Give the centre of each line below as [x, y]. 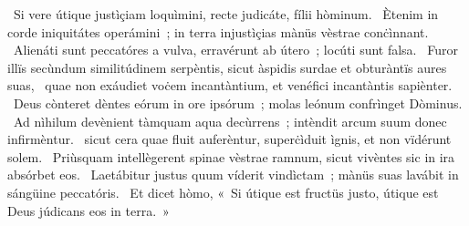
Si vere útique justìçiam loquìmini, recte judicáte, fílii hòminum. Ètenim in [226, 14]
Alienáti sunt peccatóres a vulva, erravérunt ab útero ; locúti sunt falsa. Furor [235, 50]
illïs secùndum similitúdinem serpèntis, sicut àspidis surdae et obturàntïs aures [227, 67]
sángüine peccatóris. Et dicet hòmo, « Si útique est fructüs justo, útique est [223, 192]
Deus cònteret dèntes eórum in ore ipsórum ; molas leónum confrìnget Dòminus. [238, 103]
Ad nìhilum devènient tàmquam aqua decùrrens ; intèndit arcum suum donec [230, 121]
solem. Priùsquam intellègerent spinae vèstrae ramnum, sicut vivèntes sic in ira [231, 156]
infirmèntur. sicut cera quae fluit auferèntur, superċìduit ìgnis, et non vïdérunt [229, 139]
